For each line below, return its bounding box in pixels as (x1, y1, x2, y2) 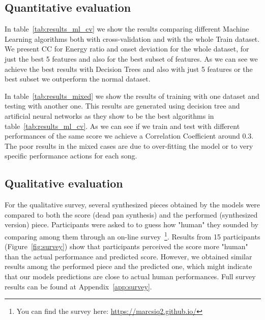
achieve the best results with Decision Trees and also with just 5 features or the (5, 63, 253, 74)
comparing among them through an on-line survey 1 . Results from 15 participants (5, 229, 260, 242)
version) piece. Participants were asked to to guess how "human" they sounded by (5, 219, 258, 230)
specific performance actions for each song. (5, 150, 137, 161)
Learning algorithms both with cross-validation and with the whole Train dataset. (5, 33, 260, 44)
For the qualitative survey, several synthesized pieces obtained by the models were (5, 199, 260, 210)
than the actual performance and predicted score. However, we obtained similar (5, 251, 252, 261)
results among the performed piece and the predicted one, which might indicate (5, 261, 252, 272)
